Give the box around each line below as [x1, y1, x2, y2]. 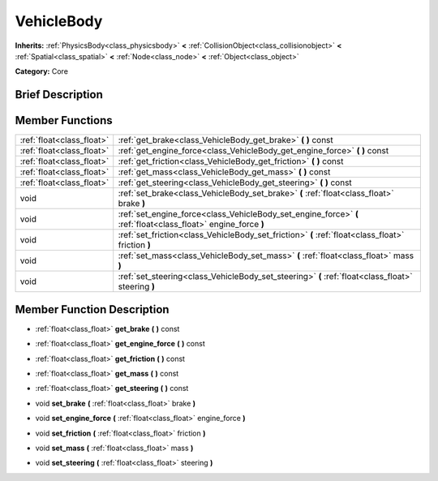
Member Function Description [15, 303, 170, 316]
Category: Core [15, 67, 69, 76]
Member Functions [15, 114, 113, 127]
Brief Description [15, 88, 103, 101]
